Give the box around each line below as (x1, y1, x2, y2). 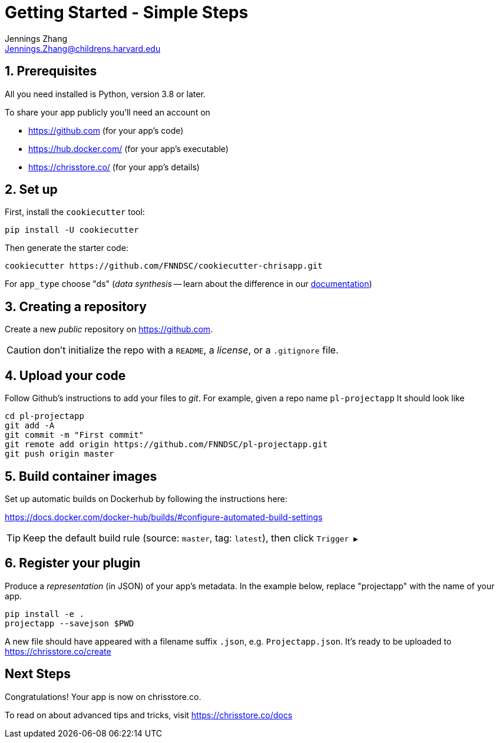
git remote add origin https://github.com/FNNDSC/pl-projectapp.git (5, 440, 328, 450)
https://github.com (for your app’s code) (28, 125, 184, 136)
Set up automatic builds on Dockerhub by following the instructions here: (5, 493, 287, 504)
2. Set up (5, 182, 58, 197)
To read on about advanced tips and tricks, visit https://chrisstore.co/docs (5, 709, 293, 720)
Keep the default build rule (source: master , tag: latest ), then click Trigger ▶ (23, 531, 358, 544)
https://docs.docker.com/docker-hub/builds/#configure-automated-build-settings (5, 511, 323, 522)
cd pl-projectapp (5, 411, 84, 421)
